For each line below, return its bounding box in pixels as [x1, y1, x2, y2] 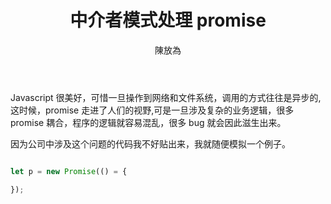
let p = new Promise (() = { [10, 166, 128, 176]
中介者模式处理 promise [69, 9, 267, 32]
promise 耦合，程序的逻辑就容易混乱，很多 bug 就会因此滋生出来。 [10, 116, 287, 128]
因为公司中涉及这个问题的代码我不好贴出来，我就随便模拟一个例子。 [10, 137, 291, 150]
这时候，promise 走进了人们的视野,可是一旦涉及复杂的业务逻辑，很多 [10, 104, 295, 116]
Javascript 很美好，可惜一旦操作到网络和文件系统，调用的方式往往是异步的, [10, 91, 322, 103]
